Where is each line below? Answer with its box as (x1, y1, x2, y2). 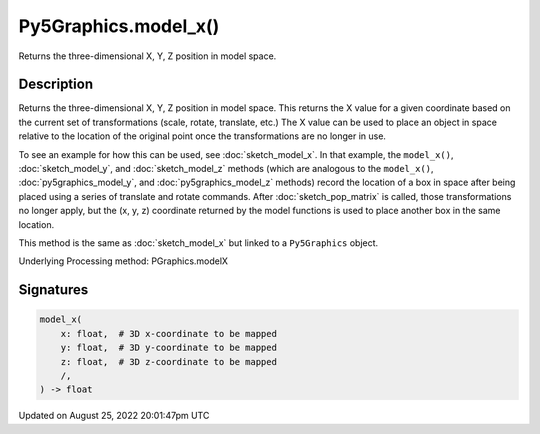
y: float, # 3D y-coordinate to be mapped (60, 342, 277, 354)
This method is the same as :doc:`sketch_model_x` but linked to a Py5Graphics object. (18, 236, 379, 249)
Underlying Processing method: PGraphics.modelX (18, 255, 229, 267)
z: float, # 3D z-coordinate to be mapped (60, 356, 277, 367)
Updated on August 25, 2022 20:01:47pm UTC (18, 410, 210, 422)
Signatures (18, 281, 89, 299)
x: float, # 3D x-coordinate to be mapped (60, 328, 277, 339)
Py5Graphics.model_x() (18, 15, 220, 37)
